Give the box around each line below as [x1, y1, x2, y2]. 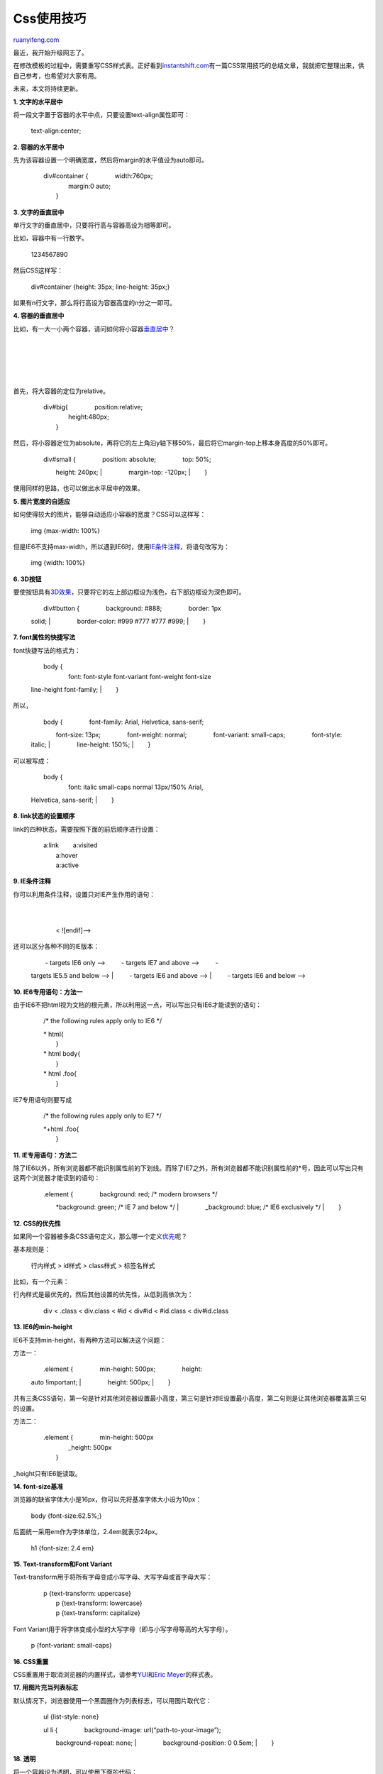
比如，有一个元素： [13, 1277, 70, 1286]
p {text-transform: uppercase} [43, 1589, 131, 1597]
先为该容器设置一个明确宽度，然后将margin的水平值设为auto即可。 [13, 156, 209, 165]
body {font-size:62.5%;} [30, 1511, 102, 1520]
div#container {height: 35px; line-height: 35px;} [30, 282, 170, 291]
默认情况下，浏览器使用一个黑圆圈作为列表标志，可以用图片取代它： [13, 1696, 212, 1704]
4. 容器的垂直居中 [13, 312, 65, 320]
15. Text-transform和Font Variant [13, 1560, 113, 1568]
